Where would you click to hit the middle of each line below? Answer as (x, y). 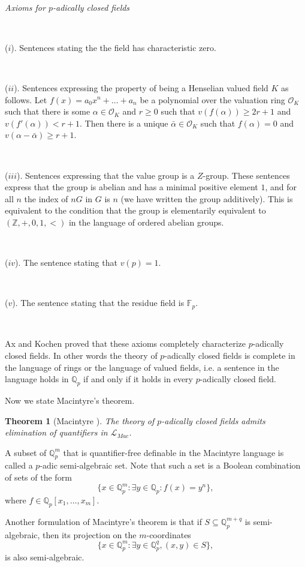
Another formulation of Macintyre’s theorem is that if (103, 521)
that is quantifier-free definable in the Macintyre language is (173, 452)
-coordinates (169, 534)
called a (19, 465)
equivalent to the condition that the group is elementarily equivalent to (135, 210)
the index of (46, 198)
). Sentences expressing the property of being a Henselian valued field (141, 87)
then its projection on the (90, 534)
